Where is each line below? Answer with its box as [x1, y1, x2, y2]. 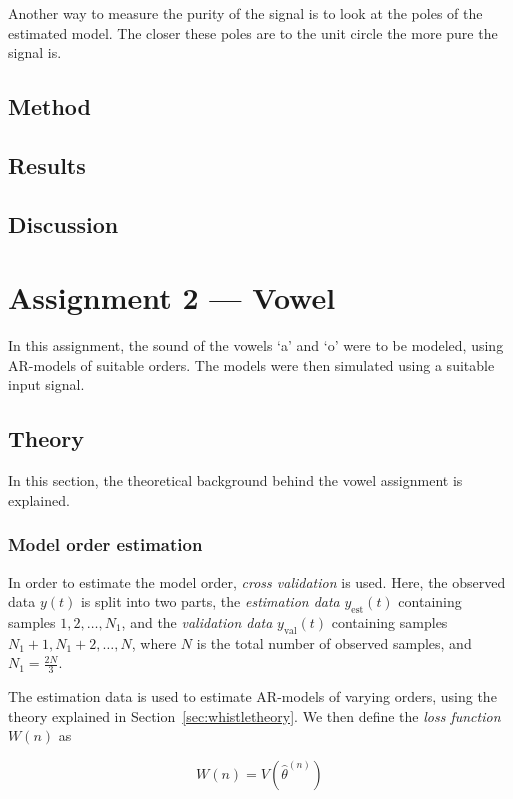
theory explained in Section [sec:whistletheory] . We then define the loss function [8, 705, 501, 726]
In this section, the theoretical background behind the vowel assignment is [8, 470, 463, 491]
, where [131, 632, 177, 653]
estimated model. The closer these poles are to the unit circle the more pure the [8, 22, 498, 43]
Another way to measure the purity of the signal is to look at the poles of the [8, 3, 483, 23]
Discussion [8, 208, 119, 239]
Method [8, 91, 91, 122]
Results [8, 149, 86, 180]
